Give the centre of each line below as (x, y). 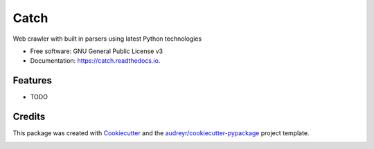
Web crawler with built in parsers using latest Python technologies (107, 39)
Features (32, 80)
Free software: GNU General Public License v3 (97, 51)
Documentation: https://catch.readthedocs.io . (95, 61)
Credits (29, 117)
